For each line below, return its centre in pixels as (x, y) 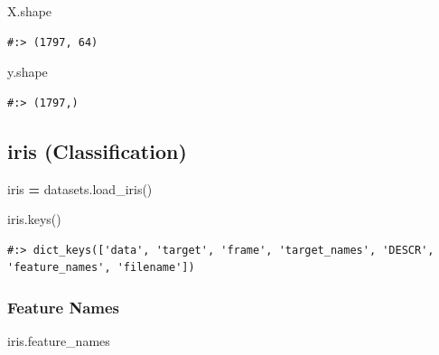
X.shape (30, 11)
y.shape (28, 72)
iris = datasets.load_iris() (80, 188)
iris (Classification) (97, 150)
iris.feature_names (59, 341)
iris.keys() (34, 219)
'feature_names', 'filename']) (101, 268)
